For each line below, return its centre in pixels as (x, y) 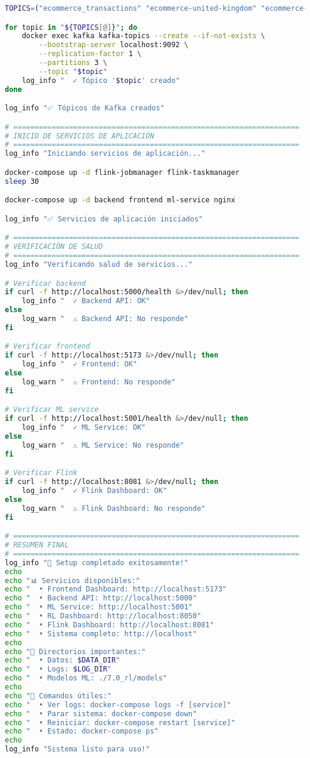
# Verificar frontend (48, 346)
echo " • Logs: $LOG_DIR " (58, 669)
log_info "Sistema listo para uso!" (77, 749)
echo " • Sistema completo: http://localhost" (101, 634)
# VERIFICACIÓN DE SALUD (54, 247)
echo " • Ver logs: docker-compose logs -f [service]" (118, 705)
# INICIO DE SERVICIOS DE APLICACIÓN (80, 136)
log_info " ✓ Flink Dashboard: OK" (94, 490)
